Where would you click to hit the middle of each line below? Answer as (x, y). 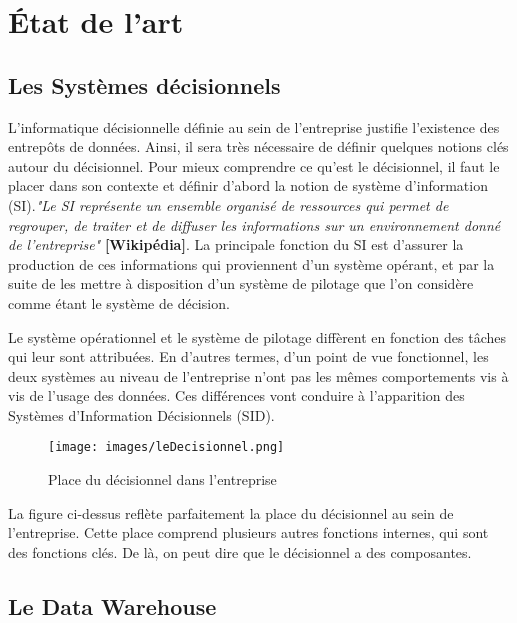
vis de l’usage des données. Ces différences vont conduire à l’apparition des (236, 395)
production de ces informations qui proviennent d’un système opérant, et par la (251, 263)
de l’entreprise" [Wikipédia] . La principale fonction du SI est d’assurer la (236, 244)
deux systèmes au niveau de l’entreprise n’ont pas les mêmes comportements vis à (258, 375)
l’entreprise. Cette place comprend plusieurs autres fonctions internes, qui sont (248, 532)
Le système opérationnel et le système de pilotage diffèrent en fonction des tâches (257, 336)
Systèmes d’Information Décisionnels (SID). (141, 414)
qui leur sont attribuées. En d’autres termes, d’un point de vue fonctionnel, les (248, 356)
